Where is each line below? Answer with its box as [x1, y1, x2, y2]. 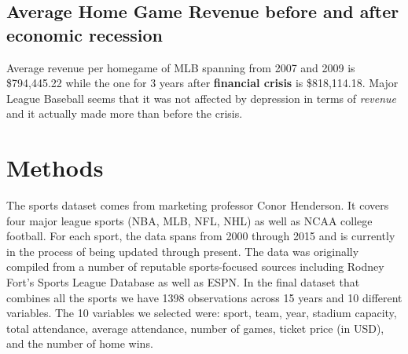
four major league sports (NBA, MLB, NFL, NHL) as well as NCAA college [6, 212, 373, 228]
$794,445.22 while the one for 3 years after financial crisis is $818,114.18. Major [6, 75, 399, 91]
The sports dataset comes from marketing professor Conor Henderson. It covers [6, 197, 389, 213]
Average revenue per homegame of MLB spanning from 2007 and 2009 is [6, 59, 355, 75]
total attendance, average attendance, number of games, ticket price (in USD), [6, 319, 384, 336]
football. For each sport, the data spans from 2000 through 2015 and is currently [6, 228, 395, 244]
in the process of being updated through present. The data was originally [6, 243, 359, 259]
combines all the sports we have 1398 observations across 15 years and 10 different [6, 289, 402, 305]
